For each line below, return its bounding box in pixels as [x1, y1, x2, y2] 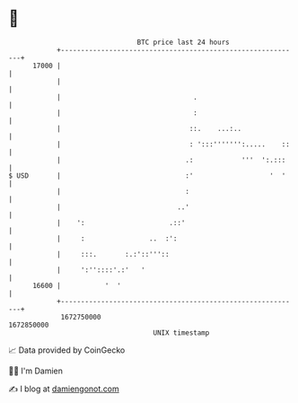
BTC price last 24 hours [136, 38, 230, 47]
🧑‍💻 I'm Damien [8, 365, 64, 376]
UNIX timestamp [153, 328, 210, 337]
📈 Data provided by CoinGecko [8, 345, 126, 355]
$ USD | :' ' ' [8, 171, 286, 180]
